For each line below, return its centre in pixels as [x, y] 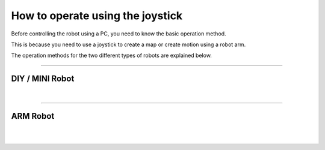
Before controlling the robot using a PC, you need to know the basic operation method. [119, 34]
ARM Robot [33, 116]
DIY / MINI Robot [43, 79]
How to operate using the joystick [97, 16]
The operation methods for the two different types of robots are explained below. [111, 55]
